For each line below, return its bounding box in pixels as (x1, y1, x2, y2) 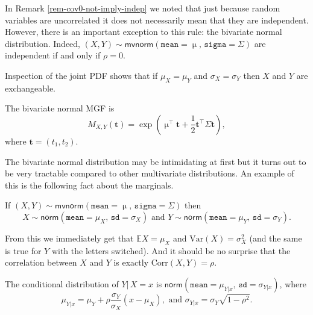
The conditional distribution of (5, 277, 119, 290)
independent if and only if (5, 49, 101, 61)
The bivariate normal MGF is (5, 102, 115, 114)
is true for (5, 244, 42, 257)
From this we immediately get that (5, 231, 134, 244)
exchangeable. (5, 81, 55, 94)
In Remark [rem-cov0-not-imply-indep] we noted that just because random (5, 2, 280, 14)
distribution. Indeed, (5, 37, 80, 49)
